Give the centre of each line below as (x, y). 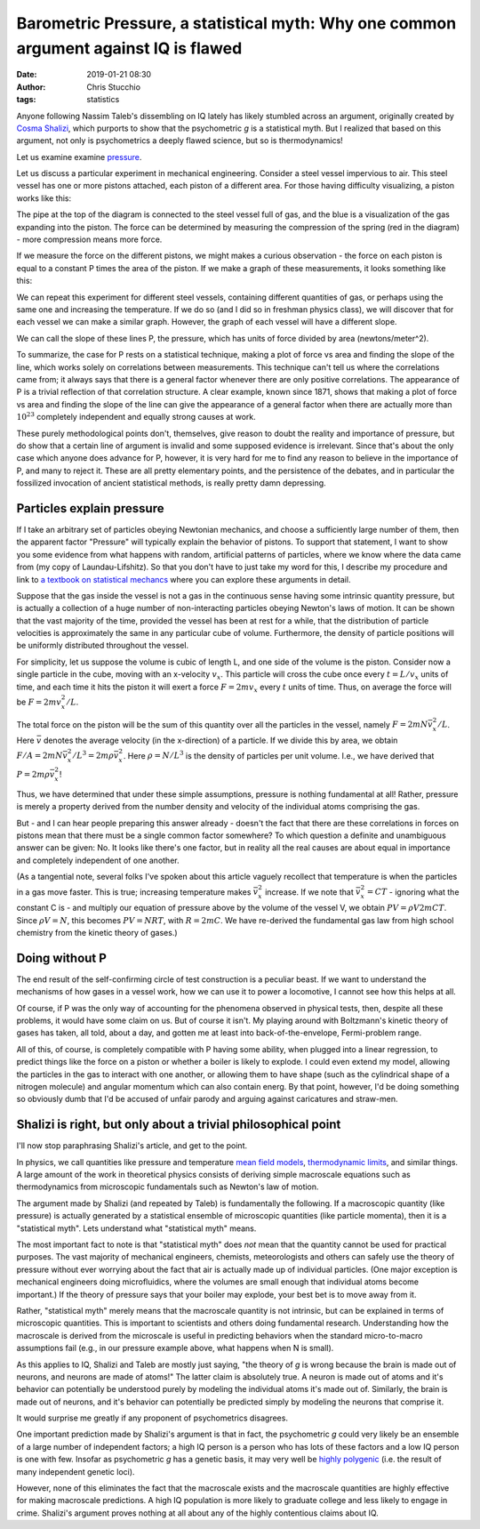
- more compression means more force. (89, 239)
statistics (103, 100)
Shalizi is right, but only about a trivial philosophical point (179, 1125)
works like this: (44, 198)
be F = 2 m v (39, 702)
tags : (26, 100)
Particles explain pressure (90, 508)
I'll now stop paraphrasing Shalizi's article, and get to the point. (132, 1146)
